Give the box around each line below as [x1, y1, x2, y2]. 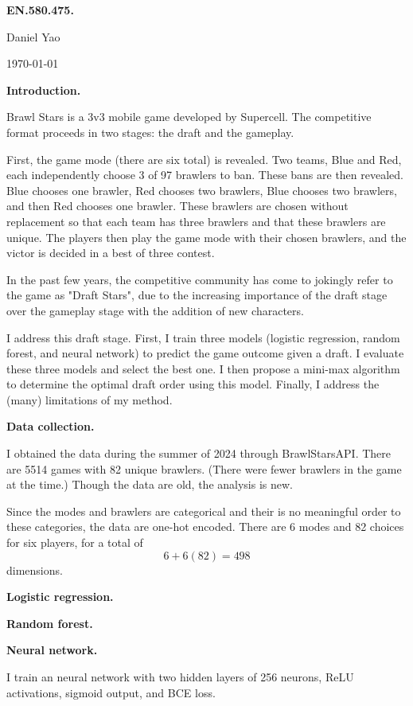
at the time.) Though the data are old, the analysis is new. [6, 476, 293, 493]
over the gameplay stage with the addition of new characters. [6, 302, 304, 318]
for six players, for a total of [6, 534, 143, 551]
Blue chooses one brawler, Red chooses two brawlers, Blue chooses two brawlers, [6, 181, 397, 198]
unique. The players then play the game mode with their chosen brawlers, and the [6, 228, 407, 245]
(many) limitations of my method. [6, 391, 173, 408]
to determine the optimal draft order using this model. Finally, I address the [6, 376, 380, 392]
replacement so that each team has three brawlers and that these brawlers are [6, 213, 386, 229]
